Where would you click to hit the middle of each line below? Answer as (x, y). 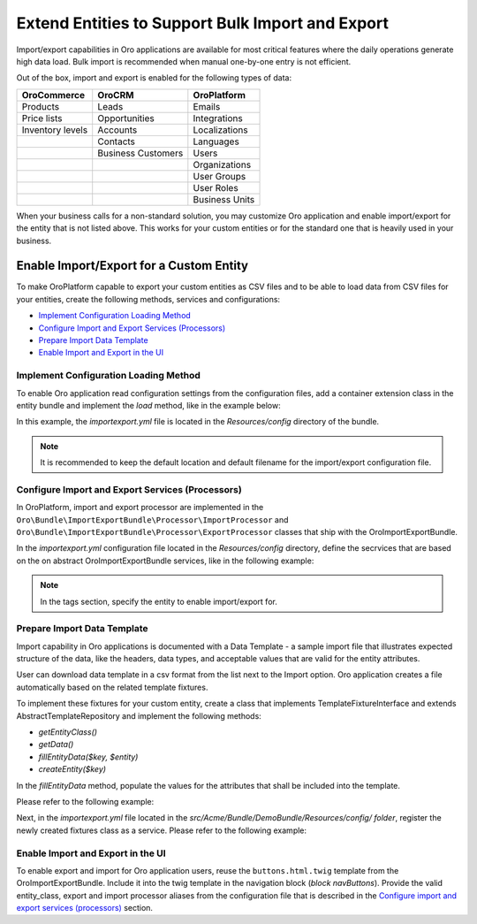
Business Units (224, 199)
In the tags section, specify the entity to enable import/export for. (159, 601)
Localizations (220, 130)
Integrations (218, 118)
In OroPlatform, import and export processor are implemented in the (140, 508)
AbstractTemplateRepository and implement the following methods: (139, 715)
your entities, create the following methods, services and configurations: (148, 299)
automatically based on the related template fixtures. (112, 687)
